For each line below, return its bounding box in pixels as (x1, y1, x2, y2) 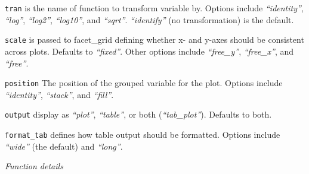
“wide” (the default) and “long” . (5, 140, 123, 152)
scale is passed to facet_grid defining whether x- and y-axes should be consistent (5, 33, 304, 46)
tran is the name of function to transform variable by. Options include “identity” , (5, 2, 304, 14)
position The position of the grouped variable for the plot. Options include (5, 77, 283, 89)
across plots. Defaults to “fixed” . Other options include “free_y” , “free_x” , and (5, 45, 294, 57)
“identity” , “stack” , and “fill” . (5, 88, 114, 100)
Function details (5, 160, 63, 172)
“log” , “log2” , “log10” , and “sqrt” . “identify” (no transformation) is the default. (5, 13, 294, 26)
